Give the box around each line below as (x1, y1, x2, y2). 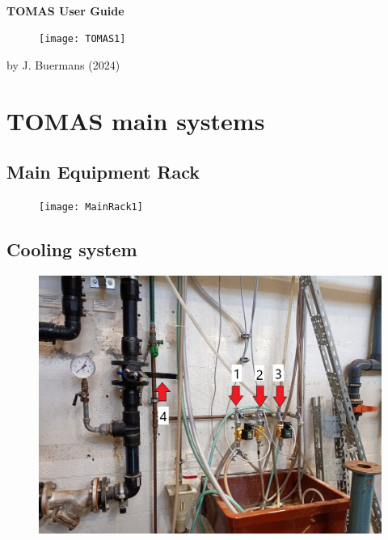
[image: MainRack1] (39, 201, 143, 213)
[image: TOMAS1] (39, 33, 126, 45)
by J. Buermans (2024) (6, 56, 120, 73)
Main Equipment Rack (6, 159, 200, 184)
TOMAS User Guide (6, 2, 124, 19)
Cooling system (6, 237, 137, 262)
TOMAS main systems (6, 103, 265, 137)
